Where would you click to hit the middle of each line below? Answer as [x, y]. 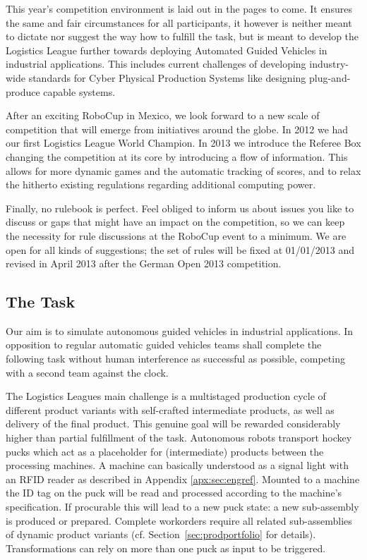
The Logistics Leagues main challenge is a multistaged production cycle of [166, 396]
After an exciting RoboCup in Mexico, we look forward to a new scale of [163, 115]
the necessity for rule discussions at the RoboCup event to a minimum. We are [176, 235]
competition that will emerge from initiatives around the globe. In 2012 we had [177, 129]
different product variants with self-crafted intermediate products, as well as [170, 409]
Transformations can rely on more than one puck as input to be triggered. [166, 548]
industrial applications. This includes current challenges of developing [156, 64]
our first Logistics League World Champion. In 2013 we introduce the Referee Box [183, 143]
